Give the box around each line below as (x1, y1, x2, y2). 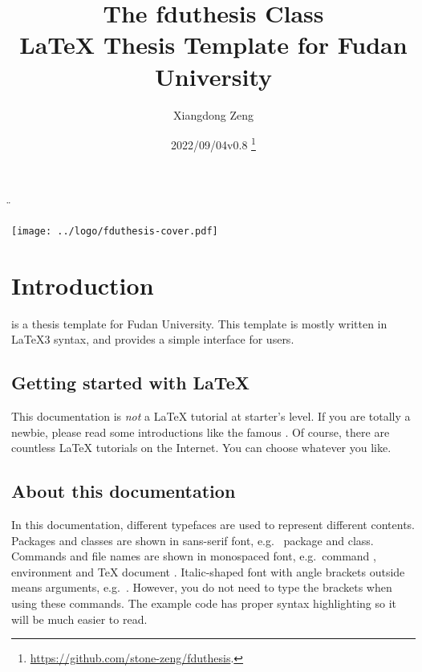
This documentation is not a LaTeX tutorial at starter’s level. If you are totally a (11, 408, 411, 425)
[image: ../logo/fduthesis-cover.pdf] (11, 225, 218, 237)
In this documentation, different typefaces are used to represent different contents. (11, 516, 415, 533)
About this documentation (11, 479, 236, 503)
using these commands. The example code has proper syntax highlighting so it (11, 595, 397, 612)
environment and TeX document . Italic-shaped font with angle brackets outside (11, 563, 405, 580)
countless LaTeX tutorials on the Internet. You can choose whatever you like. (11, 439, 392, 456)
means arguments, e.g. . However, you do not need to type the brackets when (11, 579, 392, 596)
